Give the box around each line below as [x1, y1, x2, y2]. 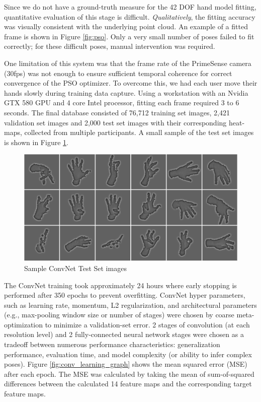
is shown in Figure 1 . [4, 137, 68, 147]
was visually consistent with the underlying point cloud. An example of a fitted [4, 21, 248, 32]
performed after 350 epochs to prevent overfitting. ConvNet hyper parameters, [4, 290, 245, 300]
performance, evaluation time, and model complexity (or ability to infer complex [4, 349, 252, 359]
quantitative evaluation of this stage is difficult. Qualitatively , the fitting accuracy [4, 11, 255, 22]
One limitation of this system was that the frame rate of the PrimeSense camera [4, 57, 251, 68]
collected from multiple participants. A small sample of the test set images [24, 127, 254, 138]
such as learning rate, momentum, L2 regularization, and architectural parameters [4, 299, 257, 310]
